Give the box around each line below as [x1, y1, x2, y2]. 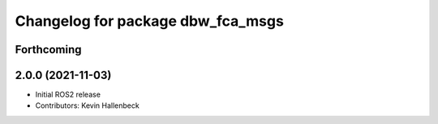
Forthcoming [15, 43, 82, 56]
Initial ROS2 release [35, 89, 101, 100]
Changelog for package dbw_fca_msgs [15, 12, 284, 30]
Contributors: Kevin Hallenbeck [35, 101, 140, 110]
